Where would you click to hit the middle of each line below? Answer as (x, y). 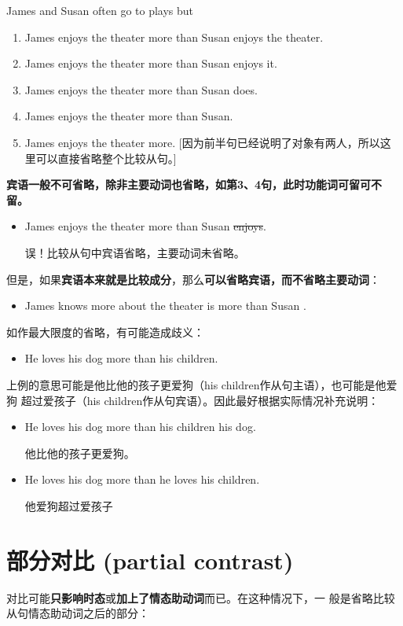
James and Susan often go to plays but (100, 10)
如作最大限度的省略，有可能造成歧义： (105, 331)
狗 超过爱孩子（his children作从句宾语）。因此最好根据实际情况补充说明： (193, 400)
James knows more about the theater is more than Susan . (165, 306)
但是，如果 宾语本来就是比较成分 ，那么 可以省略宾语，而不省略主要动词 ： (193, 279)
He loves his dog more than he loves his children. (142, 479)
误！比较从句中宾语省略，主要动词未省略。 (135, 252)
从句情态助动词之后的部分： (78, 613)
